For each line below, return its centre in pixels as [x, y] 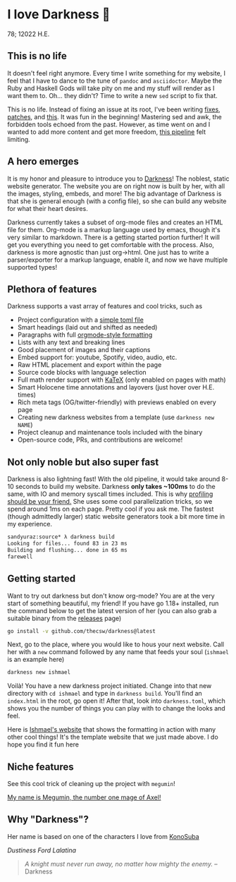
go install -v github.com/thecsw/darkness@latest [82, 631]
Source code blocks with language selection [82, 373]
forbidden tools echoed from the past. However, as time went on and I [109, 124]
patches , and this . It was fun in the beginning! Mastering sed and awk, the [114, 116]
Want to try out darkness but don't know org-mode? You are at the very [111, 596]
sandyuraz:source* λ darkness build [61, 537]
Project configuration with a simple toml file [81, 320]
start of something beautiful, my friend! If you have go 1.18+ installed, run [113, 603]
